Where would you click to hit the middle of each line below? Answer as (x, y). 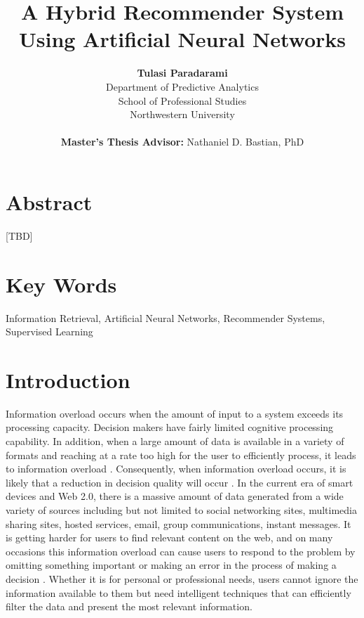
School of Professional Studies (182, 100)
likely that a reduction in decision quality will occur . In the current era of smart (180, 482)
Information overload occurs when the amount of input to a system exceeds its (175, 413)
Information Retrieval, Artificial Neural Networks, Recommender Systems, (166, 317)
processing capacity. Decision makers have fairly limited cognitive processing (170, 427)
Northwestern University (182, 114)
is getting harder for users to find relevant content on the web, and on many (169, 537)
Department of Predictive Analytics (182, 86)
